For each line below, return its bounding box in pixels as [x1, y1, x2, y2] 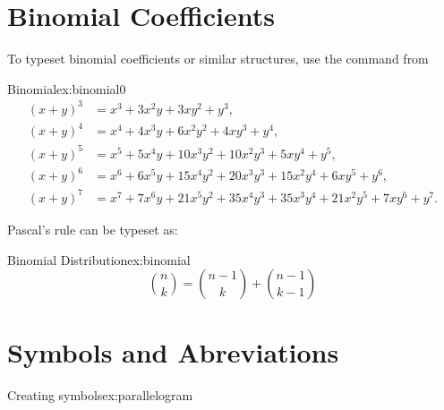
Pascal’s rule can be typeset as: [7, 219, 178, 238]
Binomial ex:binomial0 [7, 79, 126, 98]
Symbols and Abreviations [7, 334, 339, 371]
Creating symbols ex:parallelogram [7, 386, 193, 405]
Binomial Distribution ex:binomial [7, 250, 191, 269]
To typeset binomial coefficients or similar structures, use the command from [7, 49, 429, 68]
